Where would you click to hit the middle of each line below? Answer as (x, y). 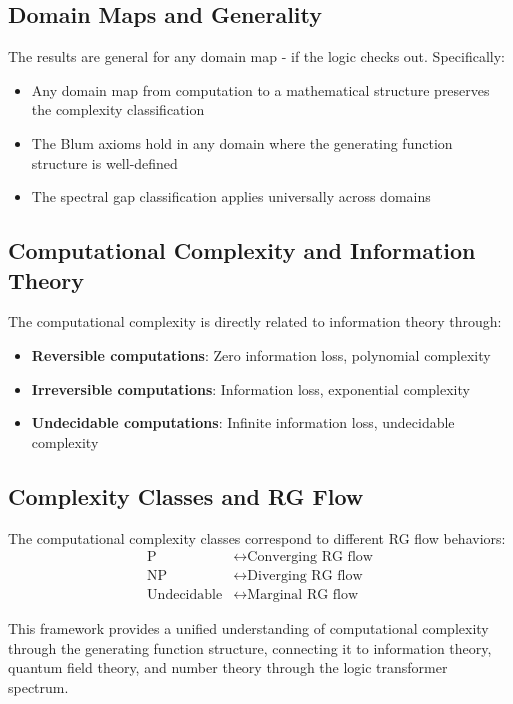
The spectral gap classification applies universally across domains (231, 196)
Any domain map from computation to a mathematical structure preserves (260, 89)
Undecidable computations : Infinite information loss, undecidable (243, 422)
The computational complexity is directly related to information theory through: (255, 321)
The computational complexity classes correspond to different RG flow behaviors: (257, 537)
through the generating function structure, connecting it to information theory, (250, 647)
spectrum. (38, 687)
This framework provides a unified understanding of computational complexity (248, 628)
